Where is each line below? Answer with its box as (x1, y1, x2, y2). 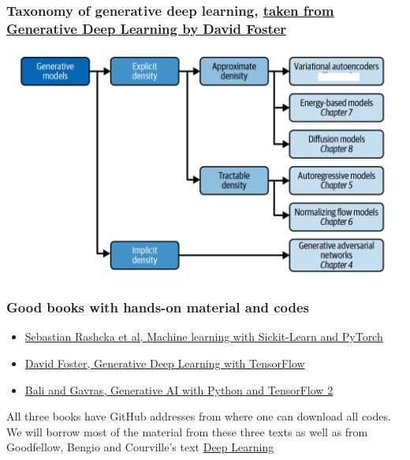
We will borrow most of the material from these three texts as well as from (6, 423, 368, 439)
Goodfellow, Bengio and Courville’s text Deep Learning (6, 439, 274, 455)
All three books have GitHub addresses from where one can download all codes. (6, 408, 391, 424)
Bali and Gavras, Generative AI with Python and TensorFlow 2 (24, 381, 334, 398)
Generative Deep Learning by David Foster (6, 18, 287, 38)
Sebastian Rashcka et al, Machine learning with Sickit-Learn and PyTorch (24, 328, 383, 345)
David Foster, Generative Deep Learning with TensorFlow (24, 355, 305, 371)
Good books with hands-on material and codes (6, 297, 309, 317)
